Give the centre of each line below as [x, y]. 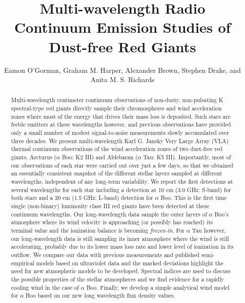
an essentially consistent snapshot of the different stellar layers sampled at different [117, 173]
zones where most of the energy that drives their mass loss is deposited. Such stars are [121, 116]
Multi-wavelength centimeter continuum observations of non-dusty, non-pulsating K [117, 100]
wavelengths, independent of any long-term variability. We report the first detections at [122, 182]
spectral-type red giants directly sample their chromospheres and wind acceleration [116, 108]
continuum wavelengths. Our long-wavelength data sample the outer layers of [109, 214]
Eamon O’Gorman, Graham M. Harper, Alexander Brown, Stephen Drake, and [122, 70]
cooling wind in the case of [45, 287]
